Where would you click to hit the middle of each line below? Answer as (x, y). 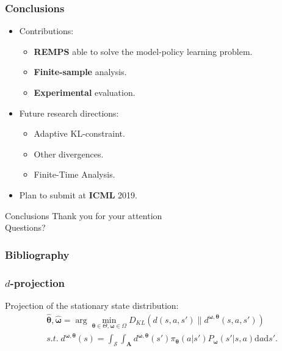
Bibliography (37, 254)
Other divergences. (69, 154)
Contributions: (46, 31)
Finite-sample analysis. (80, 72)
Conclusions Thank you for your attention (84, 215)
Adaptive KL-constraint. (79, 133)
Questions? (25, 227)
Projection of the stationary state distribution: (92, 305)
